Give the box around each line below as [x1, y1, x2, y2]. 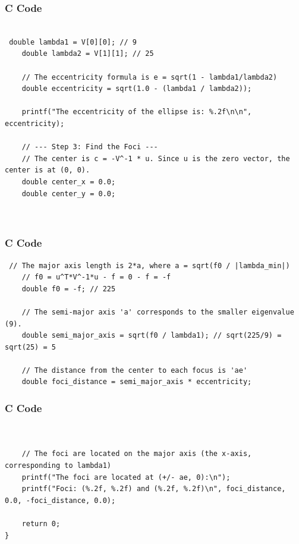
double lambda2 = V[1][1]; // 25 [21, 49, 154, 58]
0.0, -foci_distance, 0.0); [5, 496, 116, 505]
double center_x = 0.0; [21, 177, 116, 186]
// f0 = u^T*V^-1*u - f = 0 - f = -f [21, 273, 171, 282]
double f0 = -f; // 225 [21, 284, 116, 293]
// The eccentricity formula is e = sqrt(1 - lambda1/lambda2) [21, 73, 278, 81]
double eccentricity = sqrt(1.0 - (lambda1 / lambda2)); [21, 84, 252, 93]
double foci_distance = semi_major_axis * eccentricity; [21, 378, 252, 386]
